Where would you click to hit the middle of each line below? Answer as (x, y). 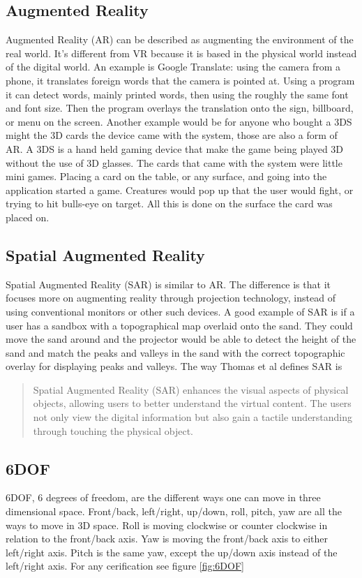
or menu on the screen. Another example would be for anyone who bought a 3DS (179, 121)
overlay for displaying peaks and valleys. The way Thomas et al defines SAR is (174, 366)
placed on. (28, 217)
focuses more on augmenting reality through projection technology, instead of (171, 298)
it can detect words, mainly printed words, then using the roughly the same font (177, 94)
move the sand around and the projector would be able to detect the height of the (181, 339)
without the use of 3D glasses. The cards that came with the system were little (174, 162)
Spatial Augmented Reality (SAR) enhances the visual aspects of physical (191, 389)
